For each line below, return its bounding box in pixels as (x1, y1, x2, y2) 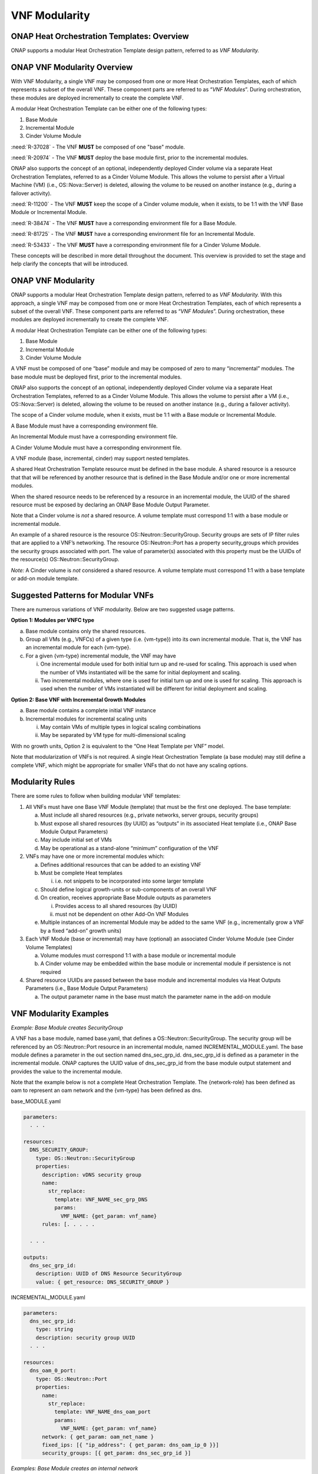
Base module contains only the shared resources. (25, 627, 146, 634)
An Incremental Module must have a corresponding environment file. (11, 433, 178, 440)
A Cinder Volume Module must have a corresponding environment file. (11, 444, 182, 451)
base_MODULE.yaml (11, 1097, 61, 1105)
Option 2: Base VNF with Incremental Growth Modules (11, 696, 146, 703)
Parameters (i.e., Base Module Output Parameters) (25, 985, 148, 992)
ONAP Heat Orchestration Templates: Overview (11, 31, 190, 41)
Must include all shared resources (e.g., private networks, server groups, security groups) (40, 811, 259, 819)
